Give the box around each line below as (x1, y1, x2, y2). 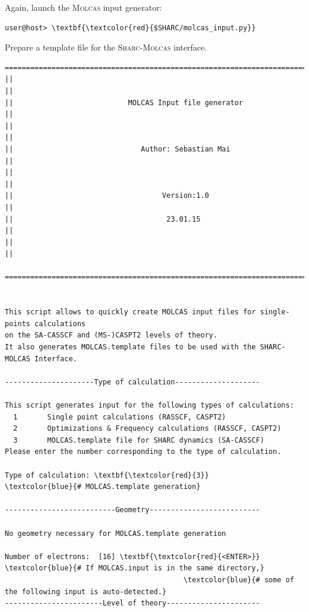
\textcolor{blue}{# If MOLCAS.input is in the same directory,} (5, 564, 264, 573)
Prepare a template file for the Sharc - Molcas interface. (5, 41, 207, 53)
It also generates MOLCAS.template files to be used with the (5, 343, 256, 352)
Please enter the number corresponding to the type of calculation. (5, 447, 282, 456)
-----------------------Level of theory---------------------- (5, 599, 260, 608)
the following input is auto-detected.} (5, 587, 167, 596)
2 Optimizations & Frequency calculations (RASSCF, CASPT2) (13, 424, 282, 433)
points (5, 319, 30, 328)
